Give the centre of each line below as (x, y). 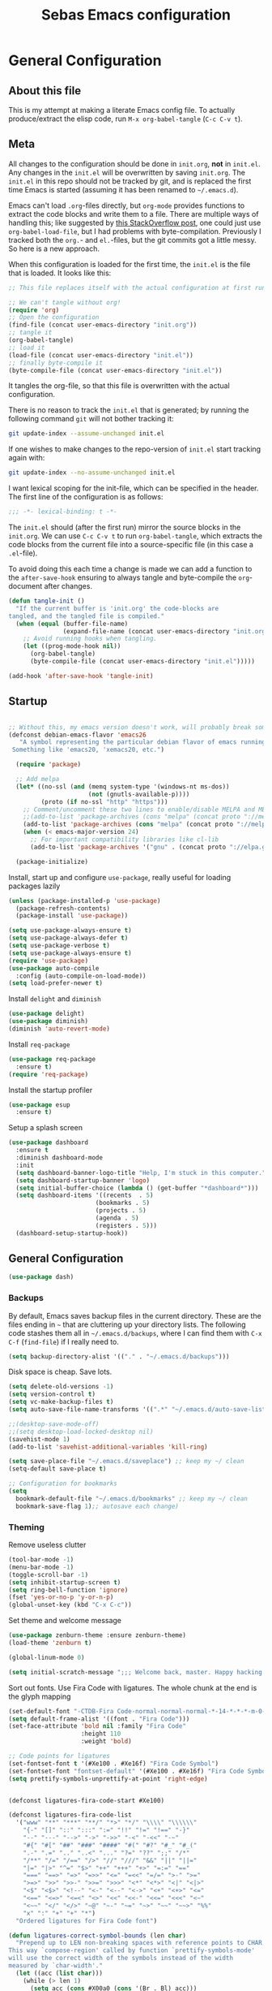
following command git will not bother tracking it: (91, 419)
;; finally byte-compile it (56, 363)
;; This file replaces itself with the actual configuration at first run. (139, 287)
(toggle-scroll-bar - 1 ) (49, 1574)
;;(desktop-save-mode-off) (54, 1424)
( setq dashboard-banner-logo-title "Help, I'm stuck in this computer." (141, 1173)
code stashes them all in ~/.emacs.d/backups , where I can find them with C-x (136, 1332)
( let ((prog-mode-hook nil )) (72, 646)
